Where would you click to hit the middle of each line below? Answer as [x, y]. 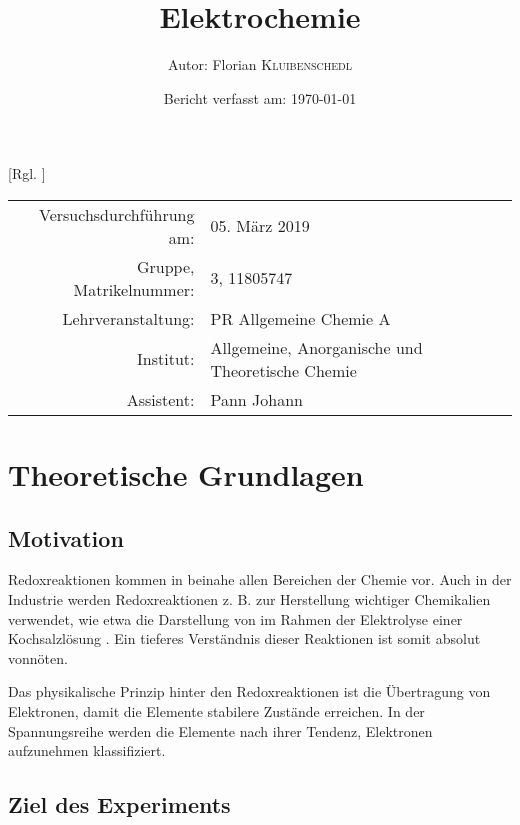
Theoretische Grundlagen [186, 474]
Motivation [66, 537]
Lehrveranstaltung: [128, 318]
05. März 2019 [260, 226]
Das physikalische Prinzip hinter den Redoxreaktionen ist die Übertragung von [249, 691]
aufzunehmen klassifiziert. [87, 750]
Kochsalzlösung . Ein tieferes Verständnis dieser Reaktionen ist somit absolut [244, 638]
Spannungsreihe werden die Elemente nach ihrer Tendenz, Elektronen [220, 730]
